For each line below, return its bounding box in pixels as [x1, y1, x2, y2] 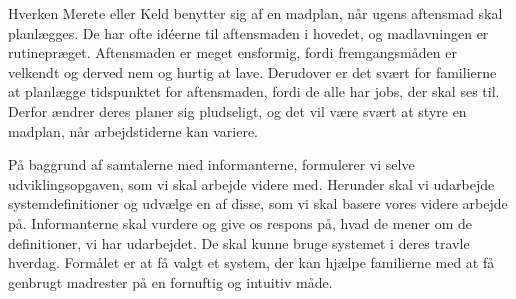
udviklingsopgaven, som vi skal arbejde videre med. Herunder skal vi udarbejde [8, 173, 495, 194]
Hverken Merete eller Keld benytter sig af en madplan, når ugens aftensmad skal [8, 3, 503, 23]
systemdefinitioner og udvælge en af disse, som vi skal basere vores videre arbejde [8, 193, 508, 214]
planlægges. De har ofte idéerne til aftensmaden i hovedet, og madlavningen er [8, 22, 489, 43]
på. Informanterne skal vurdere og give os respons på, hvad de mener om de [8, 212, 473, 233]
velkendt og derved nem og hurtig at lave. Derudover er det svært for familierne [8, 61, 497, 82]
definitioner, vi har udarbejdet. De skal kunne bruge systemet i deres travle [8, 232, 470, 253]
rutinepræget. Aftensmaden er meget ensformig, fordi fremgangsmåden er [8, 42, 457, 63]
